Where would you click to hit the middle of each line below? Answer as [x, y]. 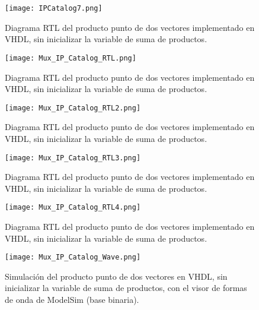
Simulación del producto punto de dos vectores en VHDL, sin [116, 276]
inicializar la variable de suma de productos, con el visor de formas [126, 288]
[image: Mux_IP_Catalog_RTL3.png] [73, 158]
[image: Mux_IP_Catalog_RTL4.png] [73, 208]
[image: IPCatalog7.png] [54, 8]
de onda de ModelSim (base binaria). [72, 300]
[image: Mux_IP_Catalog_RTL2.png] [73, 108]
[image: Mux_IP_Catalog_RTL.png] [71, 58]
